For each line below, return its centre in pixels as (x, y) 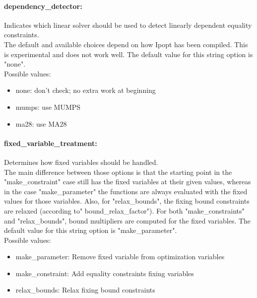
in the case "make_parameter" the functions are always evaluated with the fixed (126, 191)
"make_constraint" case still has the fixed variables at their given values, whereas (128, 182)
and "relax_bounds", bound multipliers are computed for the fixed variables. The (128, 220)
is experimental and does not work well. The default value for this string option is (128, 54)
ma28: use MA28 (41, 123)
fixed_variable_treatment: (51, 143)
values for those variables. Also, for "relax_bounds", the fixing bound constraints (127, 201)
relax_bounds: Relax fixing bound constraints (85, 290)
